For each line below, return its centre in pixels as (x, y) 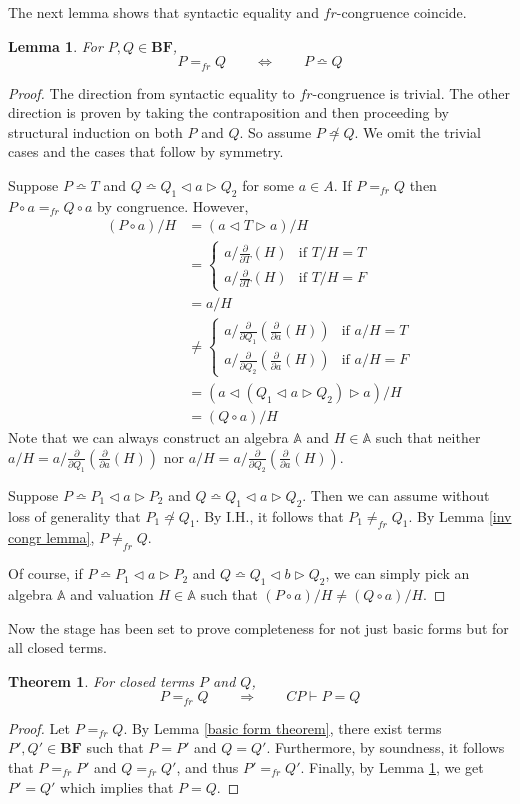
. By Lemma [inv (460, 515)
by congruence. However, (173, 205)
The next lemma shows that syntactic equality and (163, 12)
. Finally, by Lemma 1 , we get (392, 766)
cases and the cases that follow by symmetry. (146, 151)
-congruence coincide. (401, 12)
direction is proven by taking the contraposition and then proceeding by (228, 112)
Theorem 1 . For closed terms (101, 680)
